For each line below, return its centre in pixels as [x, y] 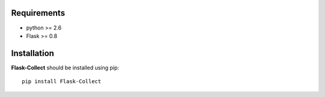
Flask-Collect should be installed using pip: [65, 67]
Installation [32, 53]
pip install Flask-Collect [62, 82]
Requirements [38, 13]
